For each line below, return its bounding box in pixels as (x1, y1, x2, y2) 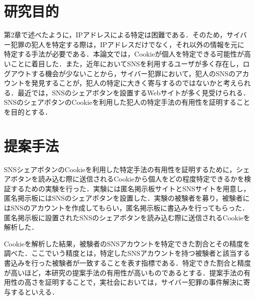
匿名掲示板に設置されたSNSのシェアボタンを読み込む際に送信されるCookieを (4, 212, 251, 222)
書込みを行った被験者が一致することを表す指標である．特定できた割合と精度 (4, 257, 251, 268)
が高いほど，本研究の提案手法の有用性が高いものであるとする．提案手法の (4, 267, 244, 277)
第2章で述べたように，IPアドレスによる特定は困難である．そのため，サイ (4, 30, 240, 40)
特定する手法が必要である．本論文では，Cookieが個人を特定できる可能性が (4, 49, 244, 59)
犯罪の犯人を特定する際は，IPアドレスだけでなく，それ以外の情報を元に (10, 39, 245, 49)
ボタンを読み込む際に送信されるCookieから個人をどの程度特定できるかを (10, 174, 244, 184)
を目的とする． (4, 106, 52, 117)
